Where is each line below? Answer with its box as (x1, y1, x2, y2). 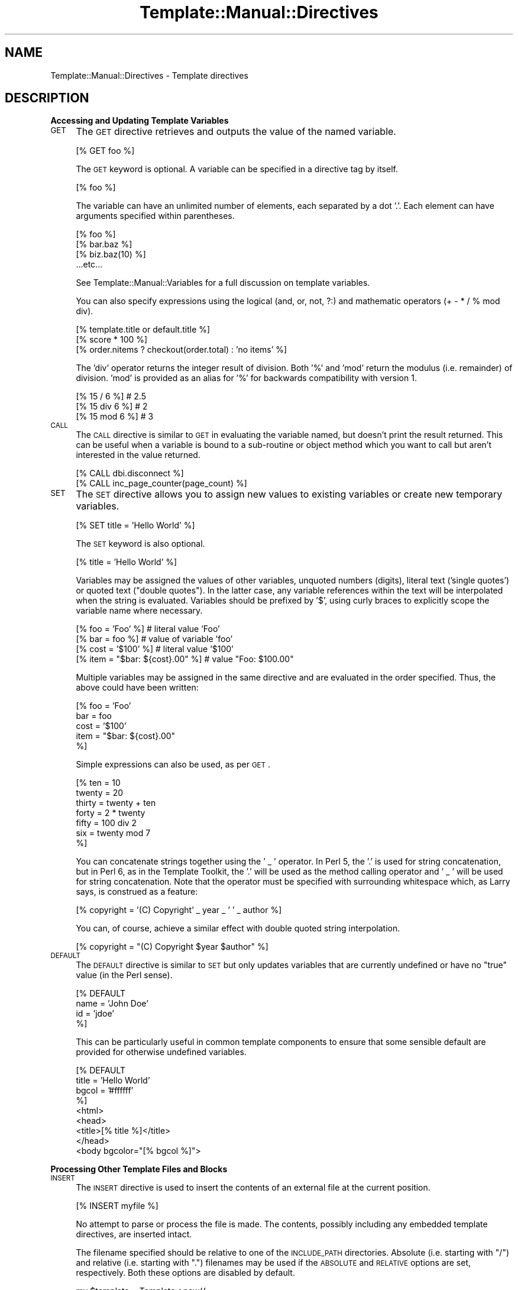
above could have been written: (76, 682, 199, 693)
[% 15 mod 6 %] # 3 (76, 411, 154, 422)
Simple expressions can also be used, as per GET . (76, 759, 271, 770)
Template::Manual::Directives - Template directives (50, 70, 248, 80)
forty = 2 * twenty (76, 808, 145, 818)
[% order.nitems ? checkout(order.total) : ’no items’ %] (76, 344, 287, 355)
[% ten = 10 (76, 778, 121, 788)
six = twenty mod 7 (76, 828, 151, 838)
